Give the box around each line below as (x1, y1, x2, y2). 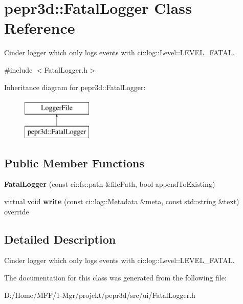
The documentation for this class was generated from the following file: (4, 272, 227, 283)
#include (4, 64, 33, 75)
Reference (4, 17, 75, 38)
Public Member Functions (4, 155, 144, 170)
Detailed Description (4, 231, 116, 247)
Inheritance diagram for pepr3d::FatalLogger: (4, 81, 146, 92)
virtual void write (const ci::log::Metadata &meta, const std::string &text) (4, 196, 239, 207)
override (4, 206, 29, 216)
